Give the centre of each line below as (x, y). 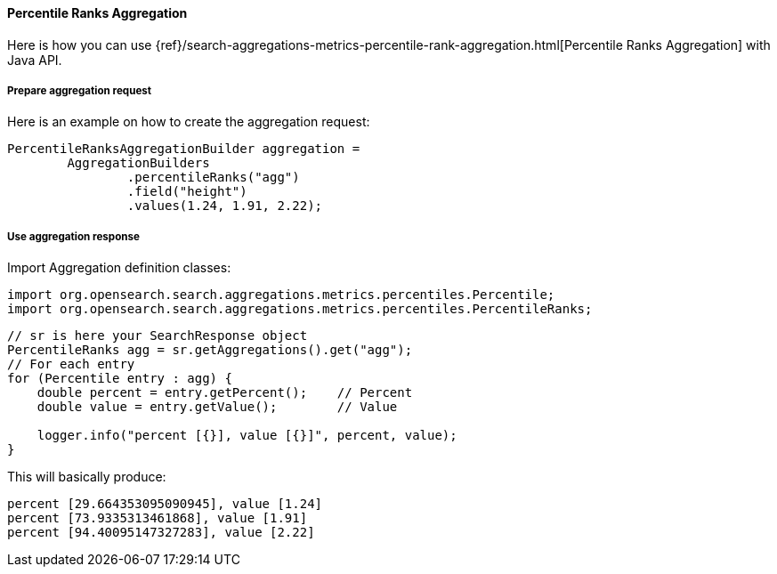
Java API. (35, 60)
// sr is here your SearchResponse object (158, 336)
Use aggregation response (73, 236)
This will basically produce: (87, 477)
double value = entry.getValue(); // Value (217, 407)
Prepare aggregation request (80, 91)
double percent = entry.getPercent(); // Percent (225, 393)
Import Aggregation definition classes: (119, 268)
